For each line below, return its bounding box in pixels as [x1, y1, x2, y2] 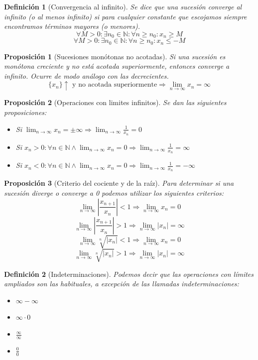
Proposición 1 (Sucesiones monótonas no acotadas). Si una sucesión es [4, 51, 226, 61]
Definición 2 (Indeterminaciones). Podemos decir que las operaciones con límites [4, 268, 254, 279]
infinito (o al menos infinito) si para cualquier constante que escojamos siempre [4, 11, 247, 21]
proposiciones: [4, 107, 47, 118]
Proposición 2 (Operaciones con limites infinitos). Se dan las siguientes [4, 97, 227, 108]
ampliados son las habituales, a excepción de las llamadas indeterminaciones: [4, 278, 239, 289]
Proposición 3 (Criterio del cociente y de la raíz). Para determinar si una [4, 178, 234, 188]
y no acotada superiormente [72, 81, 157, 89]
